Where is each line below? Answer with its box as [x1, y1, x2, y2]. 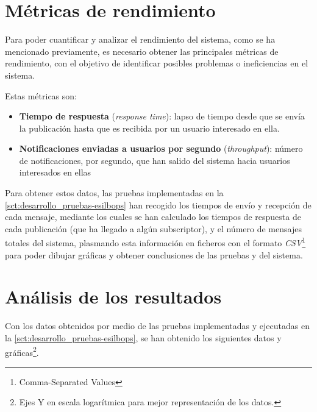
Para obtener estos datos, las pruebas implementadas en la [5, 186, 224, 199]
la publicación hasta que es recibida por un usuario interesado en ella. [19, 121, 280, 134]
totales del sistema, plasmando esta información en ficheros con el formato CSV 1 [5, 235, 306, 249]
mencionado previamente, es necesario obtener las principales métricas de [5, 44, 279, 57]
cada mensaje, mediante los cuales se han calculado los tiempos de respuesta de [5, 210, 301, 223]
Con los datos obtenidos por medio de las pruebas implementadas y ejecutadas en [5, 319, 310, 332]
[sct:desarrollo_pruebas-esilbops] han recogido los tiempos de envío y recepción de [5, 198, 312, 211]
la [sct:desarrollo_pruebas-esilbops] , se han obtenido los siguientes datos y [5, 332, 282, 344]
